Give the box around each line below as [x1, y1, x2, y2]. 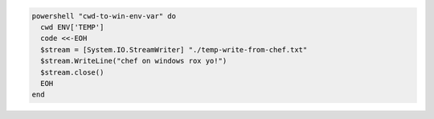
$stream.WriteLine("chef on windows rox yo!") [40, 56, 227, 66]
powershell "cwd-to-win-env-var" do [31, 11, 177, 20]
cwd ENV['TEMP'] [40, 23, 104, 31]
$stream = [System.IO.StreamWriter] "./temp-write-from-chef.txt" [40, 45, 308, 54]
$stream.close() [40, 68, 104, 76]
